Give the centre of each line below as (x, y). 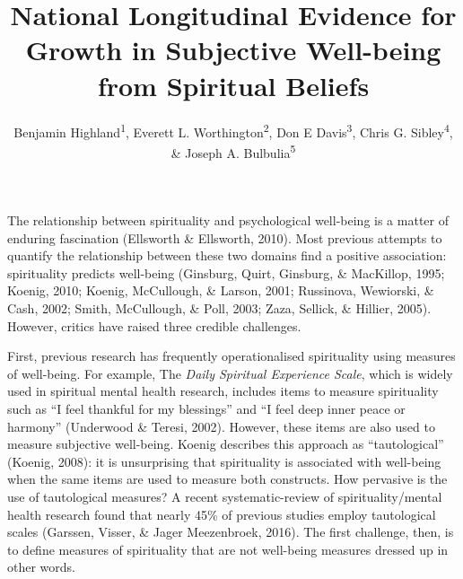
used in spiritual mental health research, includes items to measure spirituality (223, 391)
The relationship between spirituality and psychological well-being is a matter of (228, 220)
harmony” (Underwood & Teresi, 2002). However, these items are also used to (221, 426)
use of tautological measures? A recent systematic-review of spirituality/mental (225, 496)
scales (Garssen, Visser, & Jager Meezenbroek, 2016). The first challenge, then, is (231, 532)
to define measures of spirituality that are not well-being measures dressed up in (228, 549)
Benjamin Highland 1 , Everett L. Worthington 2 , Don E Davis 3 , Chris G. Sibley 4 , (233, 130)
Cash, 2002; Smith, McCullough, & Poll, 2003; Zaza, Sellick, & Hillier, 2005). (219, 307)
